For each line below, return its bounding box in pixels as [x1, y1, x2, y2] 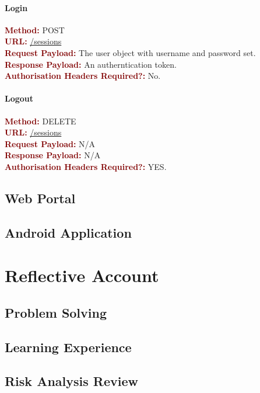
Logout [5, 92, 34, 105]
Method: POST [5, 23, 65, 36]
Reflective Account [5, 263, 159, 287]
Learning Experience [5, 338, 132, 356]
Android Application [5, 223, 132, 241]
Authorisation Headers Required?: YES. [5, 160, 167, 172]
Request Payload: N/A [5, 137, 96, 149]
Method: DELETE [5, 114, 76, 127]
